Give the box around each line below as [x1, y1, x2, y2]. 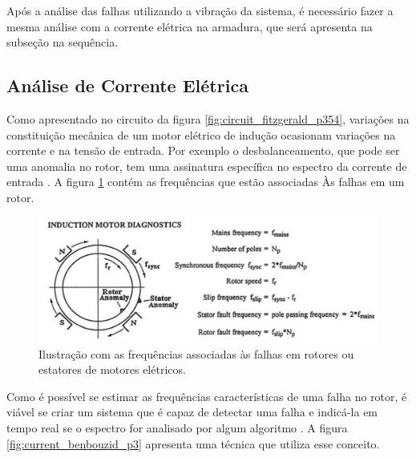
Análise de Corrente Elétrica [6, 73, 248, 98]
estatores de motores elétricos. [38, 361, 186, 378]
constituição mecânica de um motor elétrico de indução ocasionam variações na [6, 126, 396, 143]
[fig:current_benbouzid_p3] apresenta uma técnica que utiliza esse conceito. [6, 435, 380, 452]
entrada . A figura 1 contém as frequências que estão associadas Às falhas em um [6, 173, 405, 190]
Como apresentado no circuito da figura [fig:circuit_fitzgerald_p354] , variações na [6, 110, 410, 127]
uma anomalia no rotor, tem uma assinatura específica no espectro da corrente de [6, 157, 407, 174]
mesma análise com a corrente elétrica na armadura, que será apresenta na [6, 18, 373, 34]
